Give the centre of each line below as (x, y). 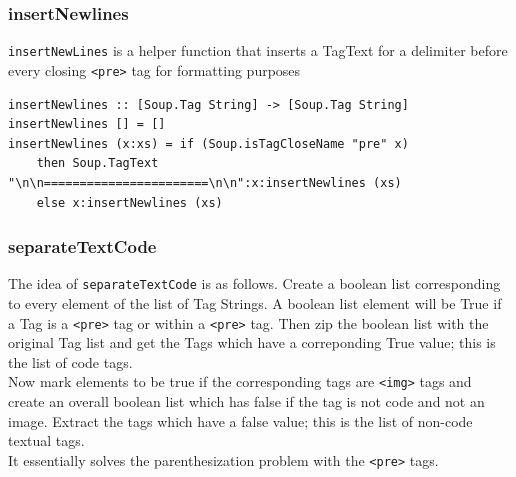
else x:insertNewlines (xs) (129, 202)
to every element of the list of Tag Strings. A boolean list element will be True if (255, 302)
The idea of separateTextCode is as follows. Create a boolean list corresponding (254, 283)
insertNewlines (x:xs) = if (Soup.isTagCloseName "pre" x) (208, 143)
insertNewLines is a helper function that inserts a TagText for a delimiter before (258, 50)
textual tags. (46, 440)
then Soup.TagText (97, 163)
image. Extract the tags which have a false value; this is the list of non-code (240, 420)
